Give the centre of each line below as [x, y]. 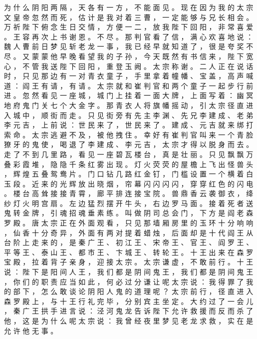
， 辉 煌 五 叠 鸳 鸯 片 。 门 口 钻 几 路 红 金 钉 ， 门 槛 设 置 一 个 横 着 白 [129, 174]
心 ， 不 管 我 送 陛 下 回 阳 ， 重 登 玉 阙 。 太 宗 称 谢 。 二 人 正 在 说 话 [129, 66]
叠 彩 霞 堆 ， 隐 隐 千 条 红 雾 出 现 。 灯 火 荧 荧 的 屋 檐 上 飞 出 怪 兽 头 [129, 164]
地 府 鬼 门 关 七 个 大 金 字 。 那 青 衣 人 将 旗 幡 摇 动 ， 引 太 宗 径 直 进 [129, 105]
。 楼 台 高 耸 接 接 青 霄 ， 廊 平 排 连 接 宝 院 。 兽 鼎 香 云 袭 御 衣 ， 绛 [129, 193]
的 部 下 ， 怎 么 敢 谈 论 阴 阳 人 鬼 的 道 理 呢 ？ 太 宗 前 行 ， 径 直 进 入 [129, 291]
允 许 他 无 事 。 [31, 330]
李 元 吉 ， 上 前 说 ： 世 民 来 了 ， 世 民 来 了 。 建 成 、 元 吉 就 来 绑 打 [129, 125]
